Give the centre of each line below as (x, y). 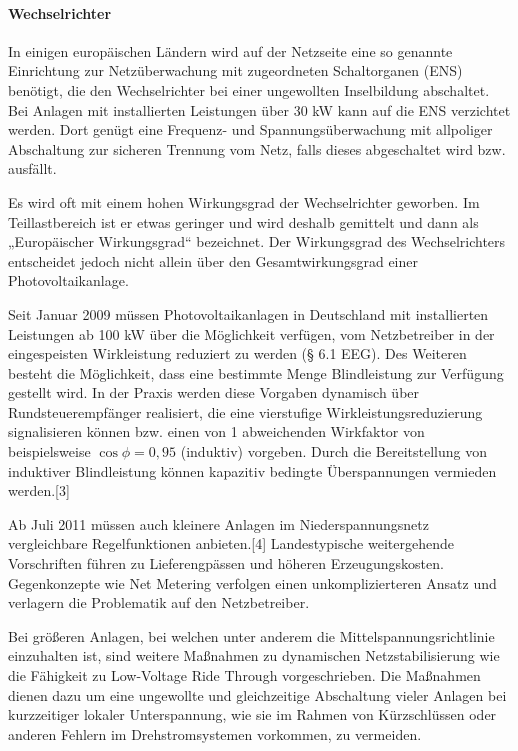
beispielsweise (49, 451)
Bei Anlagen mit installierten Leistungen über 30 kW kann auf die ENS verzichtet (259, 109)
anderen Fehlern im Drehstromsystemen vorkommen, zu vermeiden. (215, 733)
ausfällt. (32, 168)
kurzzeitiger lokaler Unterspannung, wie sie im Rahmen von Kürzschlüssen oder (252, 714)
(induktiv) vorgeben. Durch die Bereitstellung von (334, 451)
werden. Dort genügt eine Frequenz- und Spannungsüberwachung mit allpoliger (250, 129)
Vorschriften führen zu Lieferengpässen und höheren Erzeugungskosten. (226, 563)
